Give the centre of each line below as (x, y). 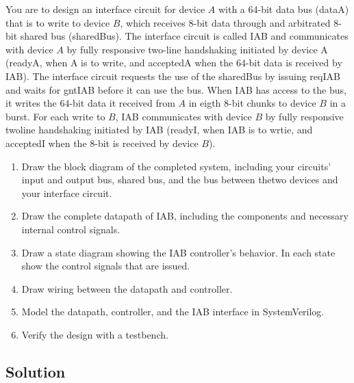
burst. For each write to (55, 116)
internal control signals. (71, 229)
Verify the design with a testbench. (95, 334)
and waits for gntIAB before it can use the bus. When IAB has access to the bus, (176, 89)
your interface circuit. (67, 193)
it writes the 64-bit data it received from (90, 103)
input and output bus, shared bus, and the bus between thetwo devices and (180, 180)
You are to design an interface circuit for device (105, 9)
